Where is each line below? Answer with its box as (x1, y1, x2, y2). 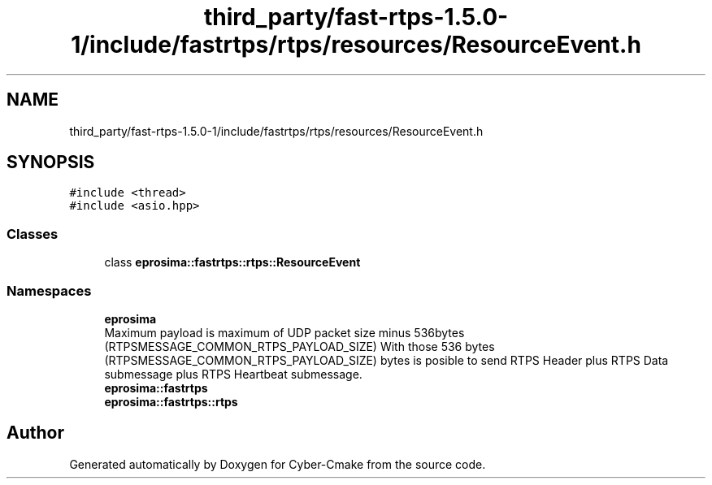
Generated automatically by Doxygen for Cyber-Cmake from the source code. (69, 457, 486, 471)
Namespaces (7, 282, 92, 299)
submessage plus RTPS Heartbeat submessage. (104, 366, 363, 381)
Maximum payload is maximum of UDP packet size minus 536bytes (104, 325, 465, 340)
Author (7, 422, 64, 444)
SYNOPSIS (7, 152, 95, 173)
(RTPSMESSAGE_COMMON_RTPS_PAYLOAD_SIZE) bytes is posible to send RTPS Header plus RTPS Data (104, 353, 669, 367)
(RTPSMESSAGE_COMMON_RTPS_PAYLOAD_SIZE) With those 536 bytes (104, 339, 495, 353)
